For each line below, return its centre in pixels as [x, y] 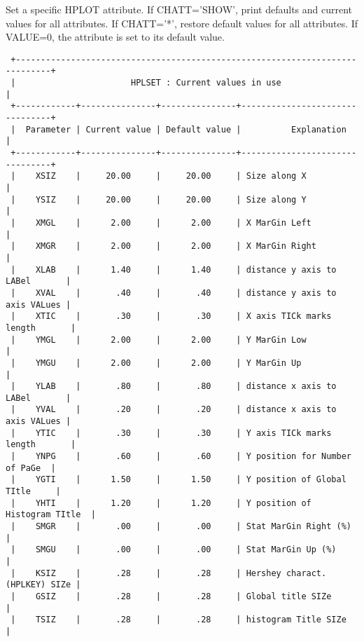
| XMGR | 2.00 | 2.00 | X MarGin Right [163, 246]
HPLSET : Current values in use [206, 83]
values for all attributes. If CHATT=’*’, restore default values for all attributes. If [182, 23]
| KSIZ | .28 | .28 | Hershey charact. [169, 573]
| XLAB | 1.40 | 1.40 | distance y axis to [174, 269]
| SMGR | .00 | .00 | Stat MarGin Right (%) [181, 527]
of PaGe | [31, 468]
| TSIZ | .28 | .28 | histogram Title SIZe [178, 620]
